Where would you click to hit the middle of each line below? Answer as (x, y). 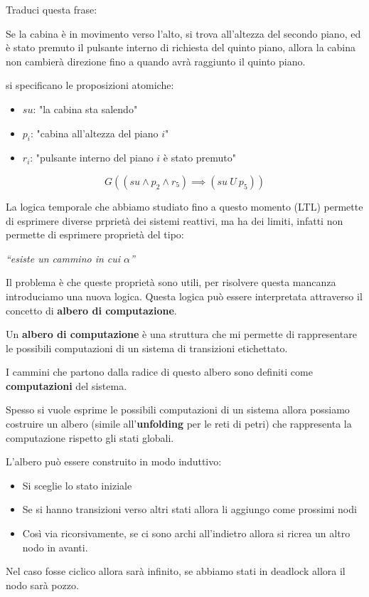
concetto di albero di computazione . (91, 310)
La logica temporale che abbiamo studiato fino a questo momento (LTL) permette (184, 206)
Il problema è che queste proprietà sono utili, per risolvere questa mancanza (171, 282)
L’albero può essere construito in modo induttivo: (114, 461)
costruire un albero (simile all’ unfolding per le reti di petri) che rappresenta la (179, 424)
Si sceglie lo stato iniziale (77, 485)
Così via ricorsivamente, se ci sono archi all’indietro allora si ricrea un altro (186, 533)
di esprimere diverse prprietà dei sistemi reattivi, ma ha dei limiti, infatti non (175, 220)
